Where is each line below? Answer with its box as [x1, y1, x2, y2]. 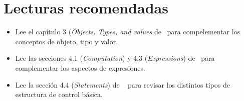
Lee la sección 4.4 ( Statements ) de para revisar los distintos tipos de [15, 79, 230, 90]
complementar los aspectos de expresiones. [15, 62, 145, 73]
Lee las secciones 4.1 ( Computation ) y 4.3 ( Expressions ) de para [15, 53, 215, 63]
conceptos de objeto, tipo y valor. [15, 36, 118, 46]
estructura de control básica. [15, 89, 103, 100]
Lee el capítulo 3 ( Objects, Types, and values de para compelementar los [15, 26, 240, 37]
